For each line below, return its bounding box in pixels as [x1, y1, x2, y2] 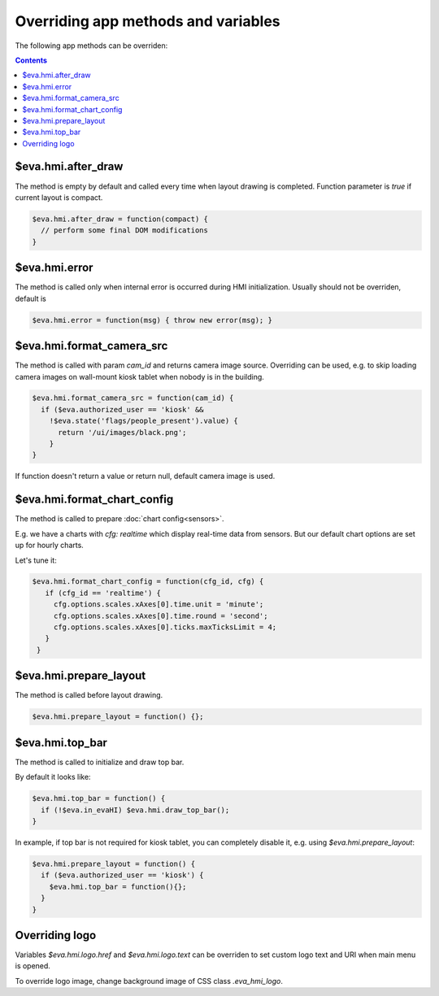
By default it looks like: [15, 772, 91, 782]
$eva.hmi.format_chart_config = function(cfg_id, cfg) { [32, 577, 264, 586]
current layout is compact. [15, 192, 103, 202]
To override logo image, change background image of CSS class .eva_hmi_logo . [15, 976, 284, 985]
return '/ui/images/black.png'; [58, 428, 187, 437]
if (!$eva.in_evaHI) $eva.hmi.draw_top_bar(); [41, 805, 230, 815]
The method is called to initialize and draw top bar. [15, 757, 185, 767]
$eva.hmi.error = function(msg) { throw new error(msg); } [32, 315, 272, 324]
